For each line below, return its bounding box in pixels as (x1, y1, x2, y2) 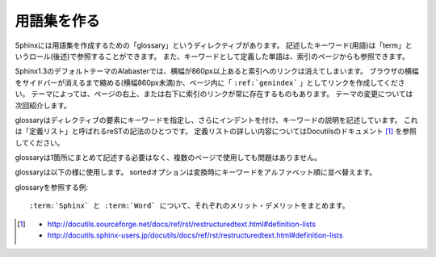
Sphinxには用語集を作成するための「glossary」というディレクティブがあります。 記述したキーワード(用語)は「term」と (15, 40, 413, 50)
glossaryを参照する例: (15, 182, 89, 192)
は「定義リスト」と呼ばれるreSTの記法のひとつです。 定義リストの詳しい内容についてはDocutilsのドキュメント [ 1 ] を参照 (15, 126, 417, 137)
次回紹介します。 (15, 100, 72, 110)
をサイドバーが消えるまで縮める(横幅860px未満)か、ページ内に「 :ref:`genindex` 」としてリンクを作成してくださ (15, 78, 405, 87)
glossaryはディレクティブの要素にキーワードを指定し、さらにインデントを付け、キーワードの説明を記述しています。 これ (15, 115, 418, 124)
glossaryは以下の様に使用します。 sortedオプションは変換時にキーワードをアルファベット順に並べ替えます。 (15, 167, 377, 177)
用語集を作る (15, 12, 101, 30)
